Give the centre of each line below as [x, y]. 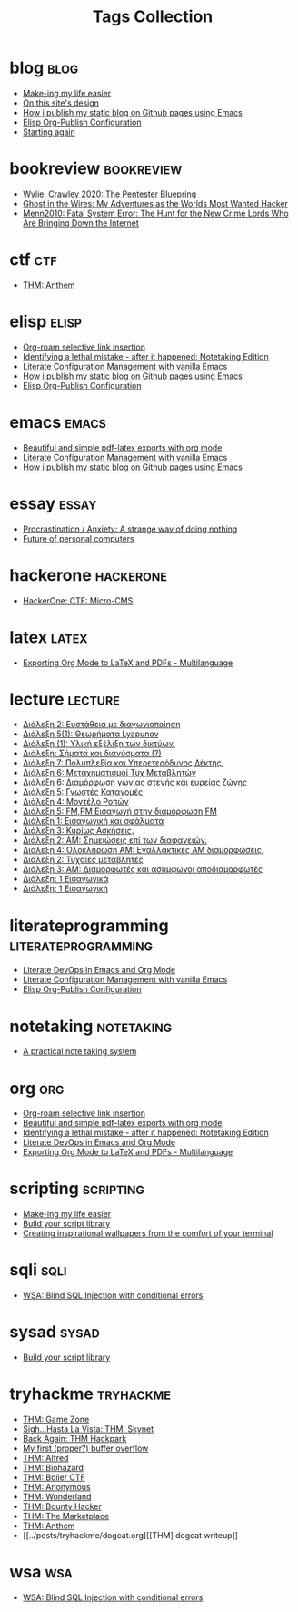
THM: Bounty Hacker [62, 1506]
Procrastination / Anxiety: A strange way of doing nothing [130, 529]
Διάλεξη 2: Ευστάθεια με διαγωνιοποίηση [101, 725]
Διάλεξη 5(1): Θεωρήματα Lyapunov [90, 734]
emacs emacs [58, 422]
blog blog [44, 68]
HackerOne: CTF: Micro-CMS [78, 600]
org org [37, 1088]
